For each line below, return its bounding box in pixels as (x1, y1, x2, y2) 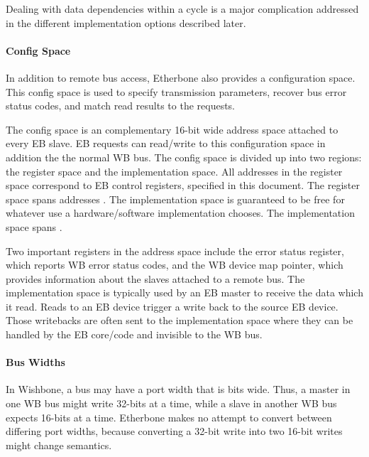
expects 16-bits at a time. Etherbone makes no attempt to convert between (6, 409, 332, 424)
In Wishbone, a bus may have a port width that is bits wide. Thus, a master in (6, 382, 351, 397)
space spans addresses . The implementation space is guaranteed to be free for (6, 191, 345, 206)
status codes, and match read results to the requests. (6, 98, 236, 113)
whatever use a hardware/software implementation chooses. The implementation (6, 205, 355, 220)
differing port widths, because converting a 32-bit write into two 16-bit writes (6, 424, 343, 439)
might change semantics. (6, 437, 112, 452)
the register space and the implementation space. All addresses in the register (6, 163, 343, 178)
